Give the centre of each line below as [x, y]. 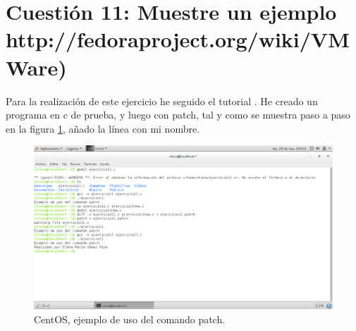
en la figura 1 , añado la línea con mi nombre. [103, 128]
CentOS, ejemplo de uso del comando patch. [130, 319]
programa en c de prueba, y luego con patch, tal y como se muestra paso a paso [178, 115]
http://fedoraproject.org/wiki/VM [178, 39]
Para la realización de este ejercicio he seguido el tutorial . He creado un [162, 101]
